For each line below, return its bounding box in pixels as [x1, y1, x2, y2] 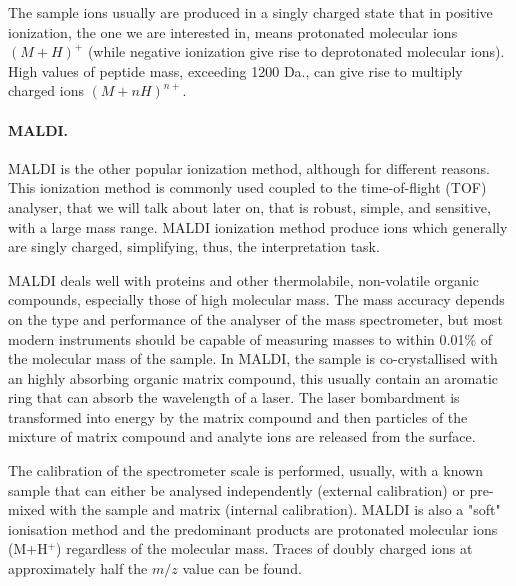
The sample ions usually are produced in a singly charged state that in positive [8, 2, 493, 22]
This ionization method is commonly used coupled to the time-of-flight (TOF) [8, 177, 487, 198]
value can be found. [182, 558, 302, 579]
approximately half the [8, 558, 148, 579]
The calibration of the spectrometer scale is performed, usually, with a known [8, 460, 483, 481]
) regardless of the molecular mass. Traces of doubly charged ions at [56, 538, 473, 559]
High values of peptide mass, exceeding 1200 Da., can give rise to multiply [8, 60, 463, 81]
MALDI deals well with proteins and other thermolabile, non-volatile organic [8, 269, 479, 290]
